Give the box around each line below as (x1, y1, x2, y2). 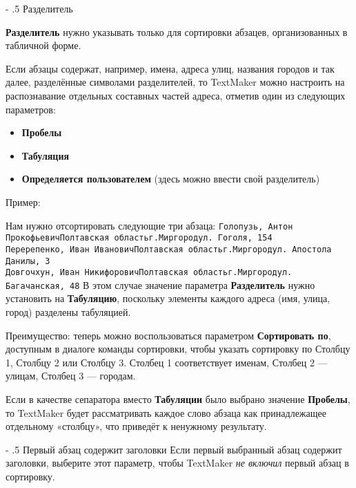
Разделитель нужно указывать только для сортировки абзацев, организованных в (6, 24, 348, 39)
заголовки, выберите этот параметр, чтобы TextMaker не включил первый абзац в (6, 456, 349, 470)
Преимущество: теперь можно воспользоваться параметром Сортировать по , (6, 328, 331, 342)
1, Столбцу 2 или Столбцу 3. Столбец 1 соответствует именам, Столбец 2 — (6, 355, 328, 369)
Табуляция (21, 148, 70, 162)
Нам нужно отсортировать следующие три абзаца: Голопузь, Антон (6, 218, 293, 232)
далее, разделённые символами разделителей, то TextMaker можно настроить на (6, 75, 345, 89)
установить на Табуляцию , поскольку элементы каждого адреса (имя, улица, (6, 291, 330, 306)
